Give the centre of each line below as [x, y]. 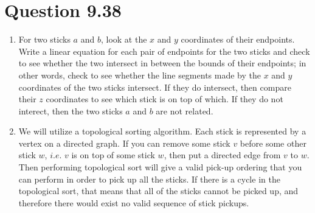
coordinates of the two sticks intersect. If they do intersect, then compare [155, 87]
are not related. [185, 110]
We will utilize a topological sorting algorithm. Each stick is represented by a [162, 131]
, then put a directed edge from [222, 155]
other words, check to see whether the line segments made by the [140, 75]
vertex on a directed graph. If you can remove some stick [124, 143]
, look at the [124, 39]
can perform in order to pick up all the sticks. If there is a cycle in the [149, 179]
